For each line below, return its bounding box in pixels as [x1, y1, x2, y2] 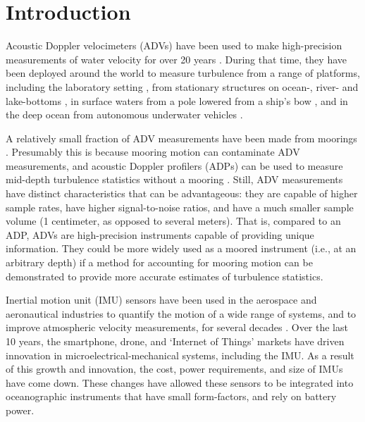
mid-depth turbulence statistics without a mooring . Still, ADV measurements [6, 172, 343, 187]
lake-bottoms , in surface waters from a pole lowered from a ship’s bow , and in [6, 93, 348, 108]
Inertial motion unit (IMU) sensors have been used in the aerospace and [6, 292, 317, 307]
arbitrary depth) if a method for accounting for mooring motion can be [6, 255, 313, 270]
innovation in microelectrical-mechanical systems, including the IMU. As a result [6, 347, 354, 362]
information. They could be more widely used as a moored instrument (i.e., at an [6, 241, 357, 256]
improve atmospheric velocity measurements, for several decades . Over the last [6, 320, 348, 335]
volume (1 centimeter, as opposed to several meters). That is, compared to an [6, 213, 341, 228]
